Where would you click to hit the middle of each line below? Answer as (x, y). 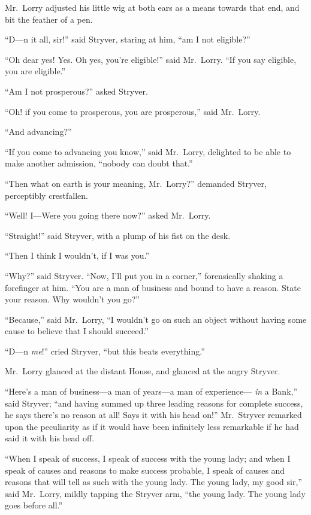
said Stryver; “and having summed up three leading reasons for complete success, (154, 403)
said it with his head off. (50, 438)
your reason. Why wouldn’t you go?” (72, 299)
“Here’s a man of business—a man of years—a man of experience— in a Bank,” (151, 391)
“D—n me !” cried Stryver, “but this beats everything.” (105, 351)
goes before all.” (34, 505)
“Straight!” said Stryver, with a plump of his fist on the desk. (118, 235)
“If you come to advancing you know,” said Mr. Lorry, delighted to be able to (148, 151)
